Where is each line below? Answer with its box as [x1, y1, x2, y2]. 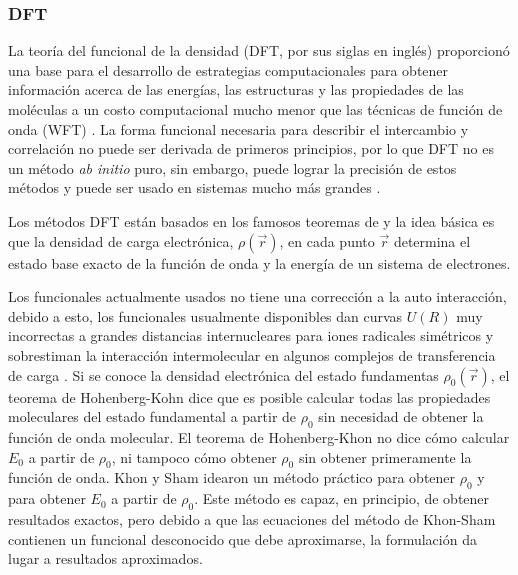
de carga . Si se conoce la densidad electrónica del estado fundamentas [8, 364, 439, 385]
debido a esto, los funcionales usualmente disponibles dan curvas [8, 305, 403, 326]
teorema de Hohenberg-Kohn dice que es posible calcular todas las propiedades [8, 386, 491, 407]
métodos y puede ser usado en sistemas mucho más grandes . [8, 177, 381, 198]
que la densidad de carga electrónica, [8, 230, 234, 251]
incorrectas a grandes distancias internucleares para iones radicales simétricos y [8, 325, 494, 346]
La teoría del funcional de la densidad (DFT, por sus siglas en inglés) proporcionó [8, 40, 510, 61]
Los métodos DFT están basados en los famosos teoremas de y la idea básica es [8, 210, 495, 231]
